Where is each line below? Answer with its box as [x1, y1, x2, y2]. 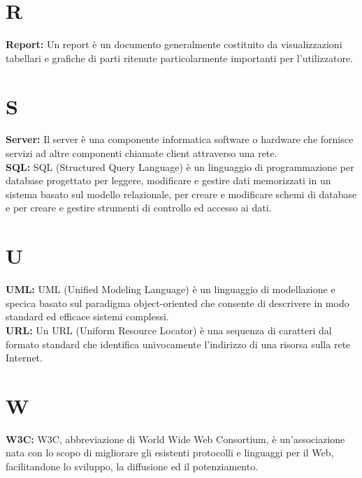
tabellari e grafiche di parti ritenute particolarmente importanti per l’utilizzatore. [6, 50, 354, 65]
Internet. [6, 350, 43, 365]
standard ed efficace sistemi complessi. [6, 309, 169, 324]
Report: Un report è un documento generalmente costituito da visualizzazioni [6, 37, 342, 52]
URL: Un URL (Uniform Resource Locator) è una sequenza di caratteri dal [6, 322, 332, 337]
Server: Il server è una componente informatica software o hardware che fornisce [6, 132, 354, 147]
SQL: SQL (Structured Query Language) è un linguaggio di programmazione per [6, 159, 354, 174]
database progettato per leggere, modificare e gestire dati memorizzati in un [6, 173, 331, 188]
